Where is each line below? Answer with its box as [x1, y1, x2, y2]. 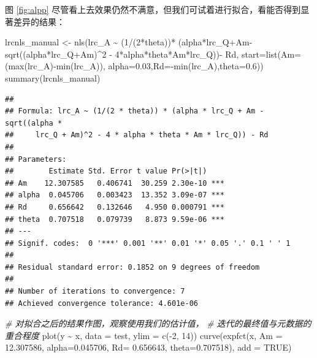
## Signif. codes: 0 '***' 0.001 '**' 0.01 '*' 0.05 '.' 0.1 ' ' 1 [5, 238, 291, 248]
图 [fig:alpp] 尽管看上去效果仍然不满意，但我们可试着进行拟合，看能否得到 [5, 3, 301, 15]
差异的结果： [13, 15, 65, 28]
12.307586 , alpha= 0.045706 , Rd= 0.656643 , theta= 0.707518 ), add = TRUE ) [5, 341, 292, 354]
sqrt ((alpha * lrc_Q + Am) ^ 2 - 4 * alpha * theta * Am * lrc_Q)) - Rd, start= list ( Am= [5, 47, 302, 60]
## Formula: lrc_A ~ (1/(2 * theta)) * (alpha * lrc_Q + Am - [5, 107, 264, 116]
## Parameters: [5, 154, 67, 164]
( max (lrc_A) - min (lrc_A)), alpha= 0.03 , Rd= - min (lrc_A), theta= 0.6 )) [5, 59, 264, 72]
